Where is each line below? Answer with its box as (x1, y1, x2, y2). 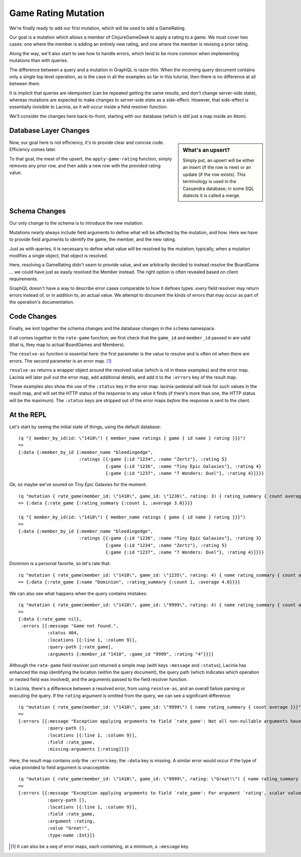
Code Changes (9, 312, 57, 321)
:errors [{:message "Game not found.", (21, 623, 119, 629)
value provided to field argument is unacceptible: (9, 765, 111, 771)
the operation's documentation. (9, 299, 75, 305)
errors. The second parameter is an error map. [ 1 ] (9, 358, 112, 364)
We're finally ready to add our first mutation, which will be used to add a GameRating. (9, 25, 186, 31)
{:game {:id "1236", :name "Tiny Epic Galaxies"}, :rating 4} (105, 463, 262, 469)
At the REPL (9, 410, 47, 419)
